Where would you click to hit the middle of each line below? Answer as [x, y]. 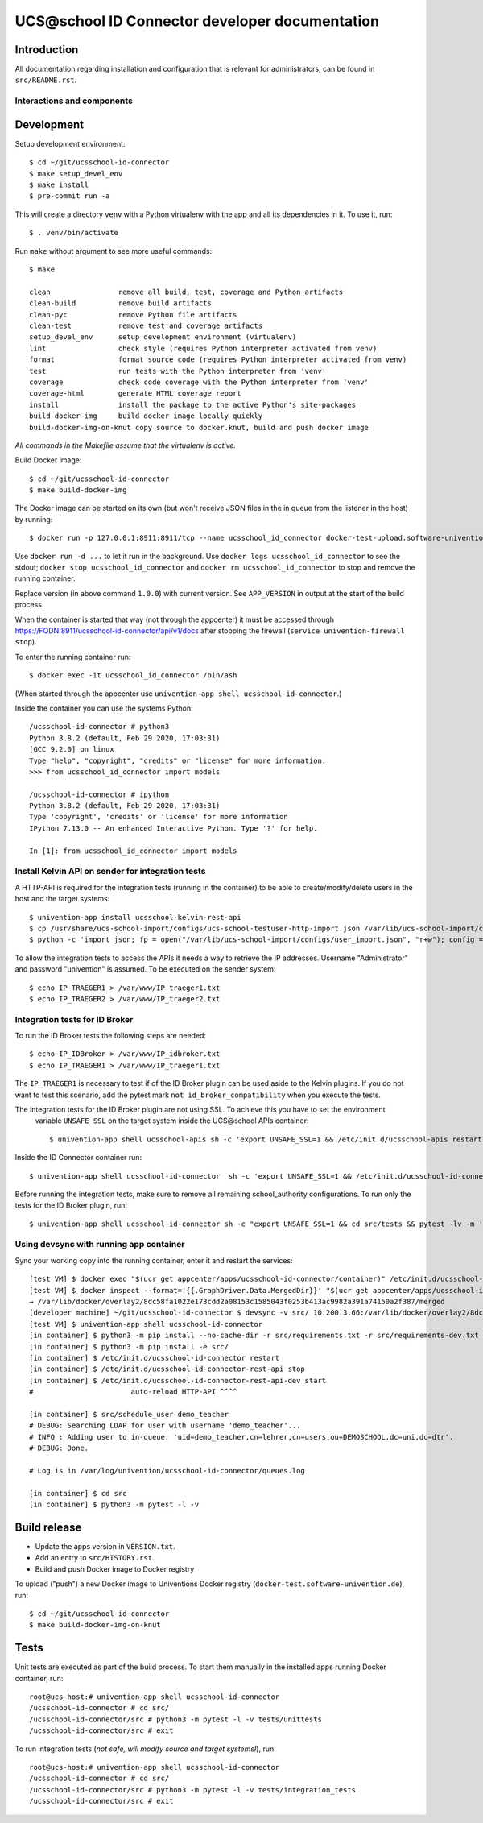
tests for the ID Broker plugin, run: [71, 1205]
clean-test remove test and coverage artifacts [146, 326]
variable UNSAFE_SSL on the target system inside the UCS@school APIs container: [172, 1121]
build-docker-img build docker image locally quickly [146, 416]
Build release [48, 1527]
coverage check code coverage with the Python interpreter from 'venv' [199, 382]
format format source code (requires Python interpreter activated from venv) [218, 360]
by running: [34, 519]
